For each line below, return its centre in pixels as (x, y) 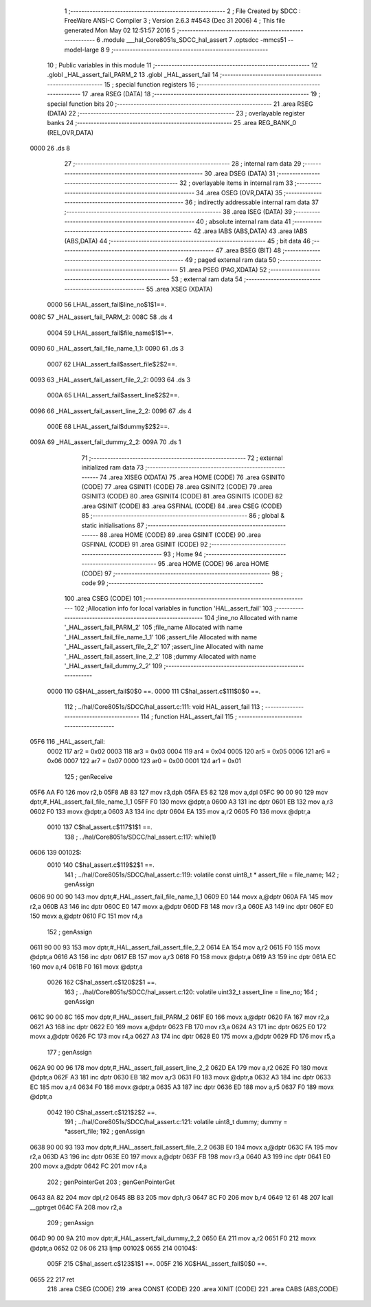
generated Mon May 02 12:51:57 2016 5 (120, 30)
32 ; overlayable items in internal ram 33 (236, 183)
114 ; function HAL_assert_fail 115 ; (189, 716)
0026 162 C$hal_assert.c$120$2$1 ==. (102, 982)
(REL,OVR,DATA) (70, 132)
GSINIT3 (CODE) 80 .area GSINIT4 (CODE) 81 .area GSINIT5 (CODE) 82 (182, 496)
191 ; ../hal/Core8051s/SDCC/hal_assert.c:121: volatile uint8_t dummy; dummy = (176, 1121)
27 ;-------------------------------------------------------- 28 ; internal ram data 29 (183, 164)
